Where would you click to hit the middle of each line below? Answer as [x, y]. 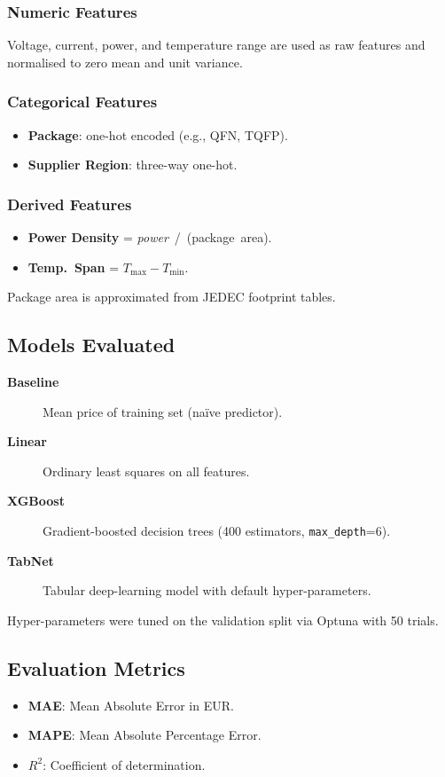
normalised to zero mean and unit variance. [125, 62]
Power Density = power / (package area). [150, 237]
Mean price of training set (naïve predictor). [163, 411]
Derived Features [70, 204]
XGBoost [36, 501]
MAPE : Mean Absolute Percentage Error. [144, 735]
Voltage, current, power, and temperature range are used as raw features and [216, 45]
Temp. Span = [74, 267]
